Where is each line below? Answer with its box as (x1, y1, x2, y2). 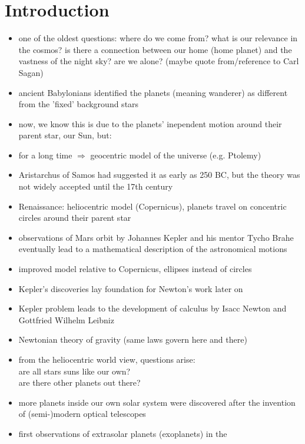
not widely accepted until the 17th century (18, 180, 173, 193)
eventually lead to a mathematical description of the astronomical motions (18, 243, 287, 255)
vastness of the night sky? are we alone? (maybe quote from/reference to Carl (18, 55, 299, 67)
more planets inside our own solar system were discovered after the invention (18, 396, 296, 408)
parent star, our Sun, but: (18, 129, 112, 141)
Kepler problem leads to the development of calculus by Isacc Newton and (18, 302, 287, 314)
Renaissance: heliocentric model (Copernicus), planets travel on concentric (18, 200, 287, 212)
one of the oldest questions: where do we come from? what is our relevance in (18, 32, 298, 44)
